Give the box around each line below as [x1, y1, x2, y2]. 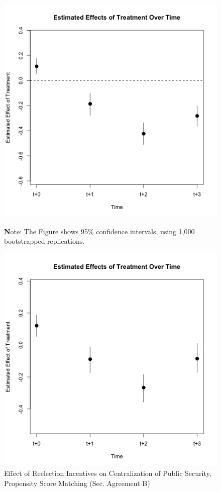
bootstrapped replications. [4, 236, 85, 246]
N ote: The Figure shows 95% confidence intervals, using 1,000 [4, 226, 195, 236]
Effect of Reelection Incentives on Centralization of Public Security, [4, 468, 211, 478]
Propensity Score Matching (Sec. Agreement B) [4, 477, 150, 488]
